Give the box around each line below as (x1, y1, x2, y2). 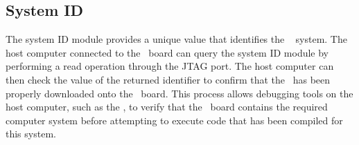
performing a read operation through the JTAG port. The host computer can (6, 59, 334, 73)
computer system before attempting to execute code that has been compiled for (6, 113, 343, 127)
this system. (6, 126, 56, 141)
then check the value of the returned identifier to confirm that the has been (6, 72, 331, 86)
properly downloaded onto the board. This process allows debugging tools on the (6, 86, 353, 100)
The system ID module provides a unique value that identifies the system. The (6, 32, 347, 46)
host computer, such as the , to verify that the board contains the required (6, 99, 328, 114)
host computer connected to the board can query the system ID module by (6, 45, 329, 59)
